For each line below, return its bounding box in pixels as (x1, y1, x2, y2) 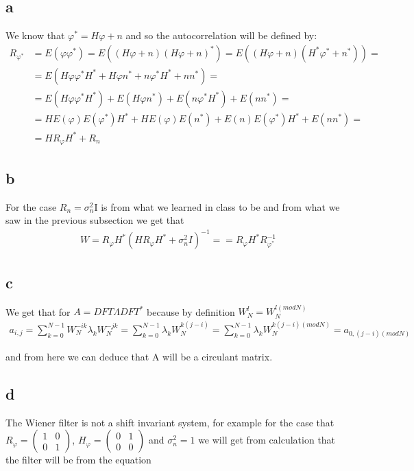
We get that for (5, 304, 71, 319)
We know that (5, 28, 65, 43)
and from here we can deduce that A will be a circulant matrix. (5, 349, 273, 363)
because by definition (147, 304, 235, 319)
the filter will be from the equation (5, 452, 151, 467)
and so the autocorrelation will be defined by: (125, 28, 317, 43)
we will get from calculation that (198, 433, 336, 447)
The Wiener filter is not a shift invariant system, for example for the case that (5, 415, 334, 429)
